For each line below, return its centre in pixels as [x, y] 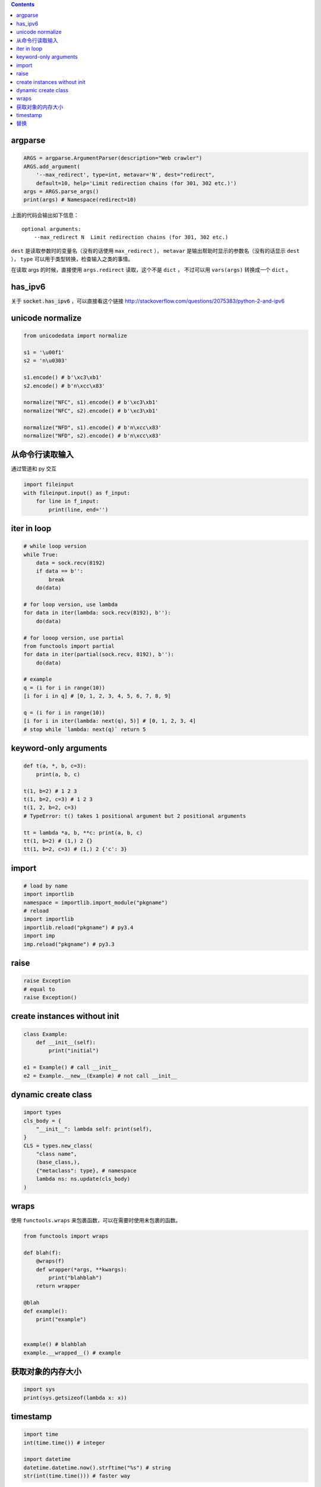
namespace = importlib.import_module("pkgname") [96, 902]
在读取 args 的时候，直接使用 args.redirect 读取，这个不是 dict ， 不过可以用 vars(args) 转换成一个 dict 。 [151, 270]
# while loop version [55, 546]
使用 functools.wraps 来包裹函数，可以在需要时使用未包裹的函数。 [96, 1221]
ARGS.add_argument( [52, 166]
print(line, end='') [78, 509]
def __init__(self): [66, 1042]
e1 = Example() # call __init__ [71, 1067]
